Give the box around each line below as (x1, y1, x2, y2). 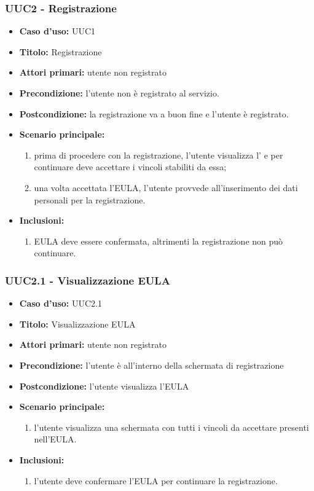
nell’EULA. (34, 433, 77, 446)
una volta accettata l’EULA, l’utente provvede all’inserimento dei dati (34, 181, 298, 194)
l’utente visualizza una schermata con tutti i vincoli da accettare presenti (34, 420, 309, 433)
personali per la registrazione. (34, 193, 146, 206)
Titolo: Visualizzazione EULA (19, 317, 136, 330)
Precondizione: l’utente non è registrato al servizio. (19, 87, 219, 99)
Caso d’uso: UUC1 (19, 25, 96, 37)
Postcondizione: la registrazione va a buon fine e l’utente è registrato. (19, 107, 289, 120)
